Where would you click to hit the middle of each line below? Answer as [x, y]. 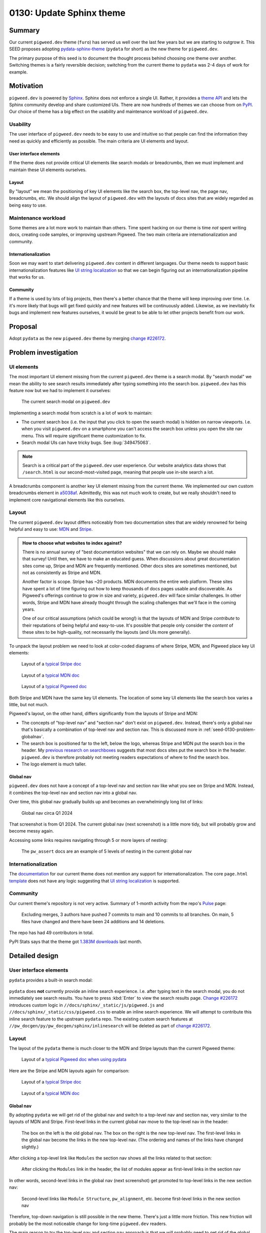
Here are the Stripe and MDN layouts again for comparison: [69, 1071]
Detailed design [34, 956]
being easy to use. [28, 205]
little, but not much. [29, 704]
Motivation [26, 86]
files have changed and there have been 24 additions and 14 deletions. [93, 921]
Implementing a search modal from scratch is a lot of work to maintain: [81, 413]
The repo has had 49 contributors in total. [51, 933]
